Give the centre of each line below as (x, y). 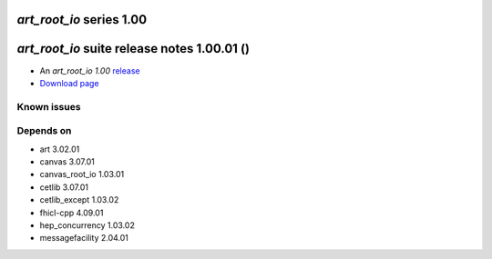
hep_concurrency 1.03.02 (87, 225)
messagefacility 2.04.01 (84, 238)
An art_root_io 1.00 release (90, 70)
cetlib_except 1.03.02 (79, 200)
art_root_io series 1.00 (82, 20)
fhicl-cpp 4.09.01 (72, 213)
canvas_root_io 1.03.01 (82, 174)
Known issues (49, 106)
